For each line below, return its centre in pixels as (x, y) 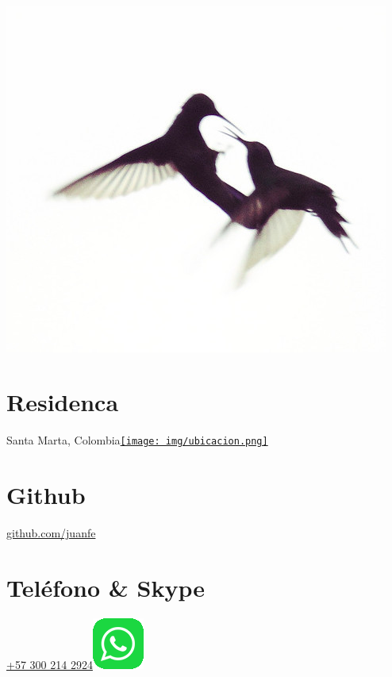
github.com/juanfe (51, 533)
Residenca (63, 402)
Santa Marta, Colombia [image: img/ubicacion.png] (137, 440)
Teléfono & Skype (106, 587)
